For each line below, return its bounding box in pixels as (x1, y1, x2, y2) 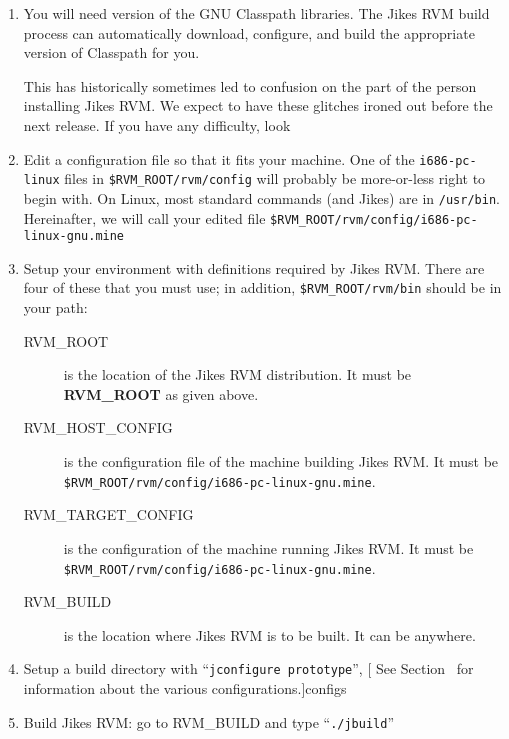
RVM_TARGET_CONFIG (23, 504, 194, 525)
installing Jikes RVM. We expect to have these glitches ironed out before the (23, 95, 493, 116)
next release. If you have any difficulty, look (23, 114, 291, 135)
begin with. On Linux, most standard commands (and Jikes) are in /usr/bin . (23, 187, 500, 208)
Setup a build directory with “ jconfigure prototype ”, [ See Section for (23, 658, 474, 679)
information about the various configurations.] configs (23, 678, 347, 698)
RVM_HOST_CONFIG (23, 417, 173, 438)
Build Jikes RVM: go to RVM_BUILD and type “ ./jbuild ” (23, 711, 395, 732)
